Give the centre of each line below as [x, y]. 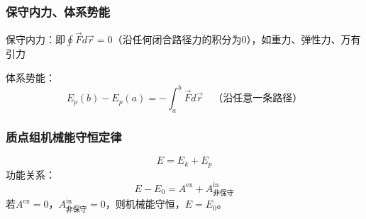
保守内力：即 [35, 39]
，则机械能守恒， [145, 204]
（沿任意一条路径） [258, 99]
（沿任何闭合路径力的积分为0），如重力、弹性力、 [227, 39]
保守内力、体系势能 [58, 11]
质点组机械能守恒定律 [64, 136]
